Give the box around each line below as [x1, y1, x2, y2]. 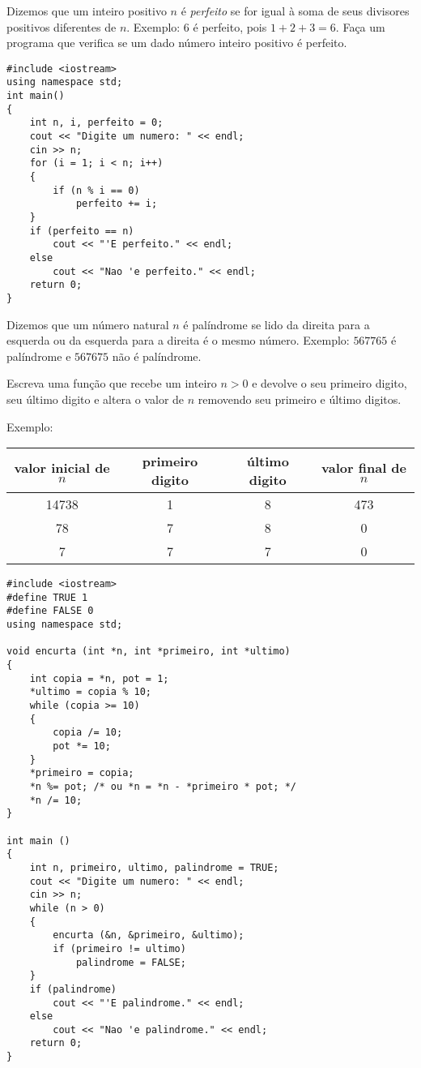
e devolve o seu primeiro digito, [252, 375, 407, 392]
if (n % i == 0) [53, 184, 140, 196]
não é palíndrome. [112, 347, 202, 364]
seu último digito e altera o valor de [6, 390, 185, 407]
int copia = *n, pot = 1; [29, 672, 169, 684]
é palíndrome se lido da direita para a [183, 315, 370, 332]
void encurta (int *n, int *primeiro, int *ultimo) [6, 646, 291, 658]
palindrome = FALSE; [75, 956, 186, 968]
